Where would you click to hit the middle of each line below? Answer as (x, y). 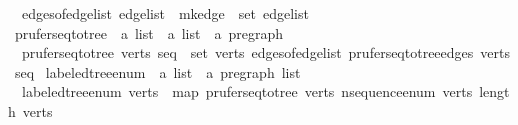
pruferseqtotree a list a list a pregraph (149, 32)
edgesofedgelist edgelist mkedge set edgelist (165, 13)
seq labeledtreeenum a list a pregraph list (157, 71)
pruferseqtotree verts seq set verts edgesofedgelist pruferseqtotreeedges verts (265, 52)
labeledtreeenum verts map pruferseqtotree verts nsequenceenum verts (247, 91)
